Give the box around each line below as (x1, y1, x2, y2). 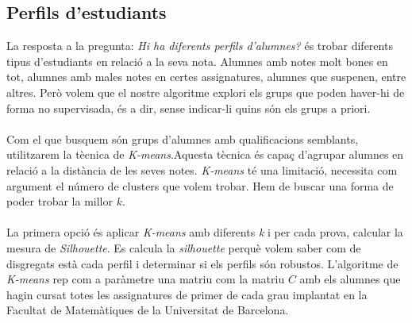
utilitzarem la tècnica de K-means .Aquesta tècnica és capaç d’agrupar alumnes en (6, 146, 404, 163)
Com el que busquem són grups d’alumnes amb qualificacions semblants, (6, 130, 359, 147)
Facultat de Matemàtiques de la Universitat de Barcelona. (6, 302, 289, 318)
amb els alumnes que (299, 271, 401, 287)
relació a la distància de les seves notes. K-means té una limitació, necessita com (6, 161, 398, 178)
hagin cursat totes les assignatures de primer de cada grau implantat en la (6, 286, 368, 302)
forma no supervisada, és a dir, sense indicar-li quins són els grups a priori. (6, 99, 371, 116)
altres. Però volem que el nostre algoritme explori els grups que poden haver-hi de (6, 83, 405, 100)
